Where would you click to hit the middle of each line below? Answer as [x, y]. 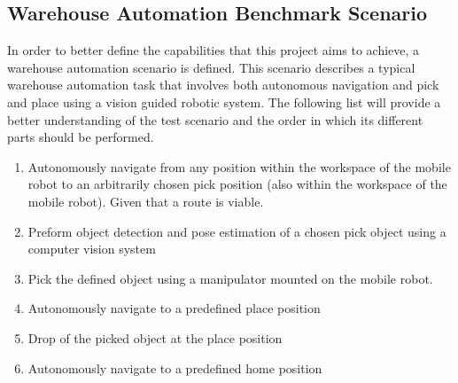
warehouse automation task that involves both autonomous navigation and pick [223, 85]
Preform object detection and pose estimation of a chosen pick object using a [237, 231]
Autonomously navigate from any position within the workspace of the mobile [239, 166]
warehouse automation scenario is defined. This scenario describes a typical [211, 67]
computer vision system [92, 249]
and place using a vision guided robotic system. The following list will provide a [224, 102]
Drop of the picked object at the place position [155, 337]
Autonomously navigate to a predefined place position [174, 308]
